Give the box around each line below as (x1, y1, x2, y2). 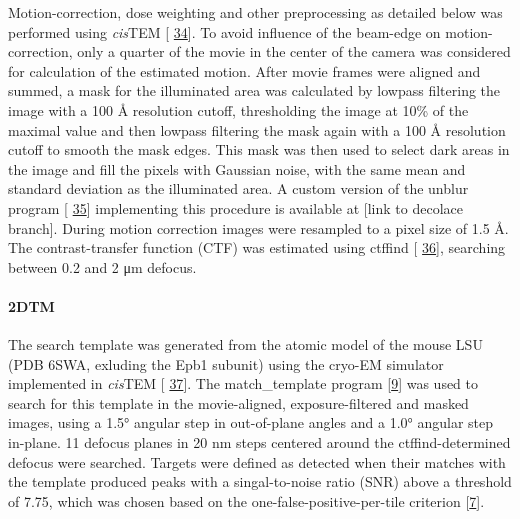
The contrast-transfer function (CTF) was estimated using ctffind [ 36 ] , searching (8, 237, 506, 258)
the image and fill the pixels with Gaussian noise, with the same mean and (8, 158, 466, 179)
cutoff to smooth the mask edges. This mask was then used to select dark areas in (8, 139, 510, 160)
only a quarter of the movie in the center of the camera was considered (77, 41, 511, 62)
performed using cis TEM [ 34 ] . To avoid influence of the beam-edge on (8, 21, 441, 42)
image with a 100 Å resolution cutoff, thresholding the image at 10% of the (8, 99, 469, 120)
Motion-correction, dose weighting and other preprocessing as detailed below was (8, 2, 503, 22)
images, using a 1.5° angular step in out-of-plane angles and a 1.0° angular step (8, 412, 494, 433)
